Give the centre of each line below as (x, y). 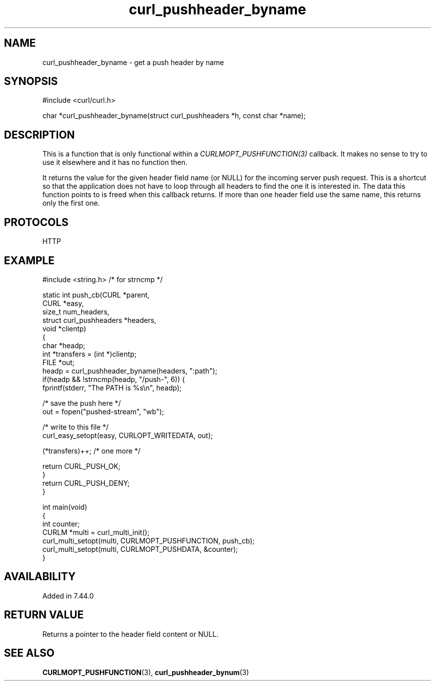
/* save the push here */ (82, 403)
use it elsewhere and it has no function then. (115, 162)
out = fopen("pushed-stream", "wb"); (103, 411)
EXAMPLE (29, 260)
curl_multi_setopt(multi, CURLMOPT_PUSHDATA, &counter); (140, 549)
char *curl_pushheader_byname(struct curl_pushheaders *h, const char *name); (174, 116)
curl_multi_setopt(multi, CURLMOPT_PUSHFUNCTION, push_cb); (148, 540)
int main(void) (65, 507)
